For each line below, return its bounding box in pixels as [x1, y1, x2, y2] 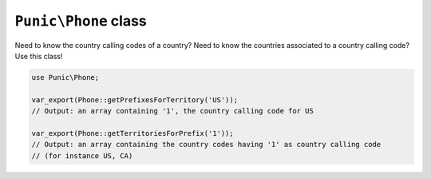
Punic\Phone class [14, 12, 147, 30]
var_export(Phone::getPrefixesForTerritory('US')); [31, 95, 239, 104]
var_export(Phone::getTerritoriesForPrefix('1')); [31, 129, 235, 137]
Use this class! [14, 51, 63, 61]
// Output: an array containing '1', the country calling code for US [31, 106, 314, 116]
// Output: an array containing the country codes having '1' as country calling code [31, 140, 382, 149]
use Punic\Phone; [31, 73, 100, 82]
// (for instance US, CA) [31, 151, 133, 160]
